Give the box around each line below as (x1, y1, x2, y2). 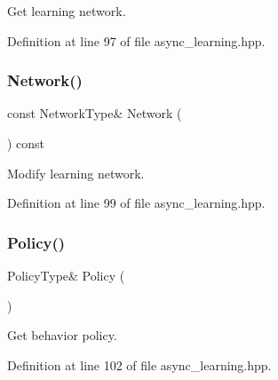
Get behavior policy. (7, 326, 117, 344)
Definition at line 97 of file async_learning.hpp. (7, 31, 266, 50)
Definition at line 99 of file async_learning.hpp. (7, 194, 266, 212)
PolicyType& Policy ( (7, 266, 125, 284)
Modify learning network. (7, 163, 145, 182)
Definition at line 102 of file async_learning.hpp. (7, 355, 272, 374)
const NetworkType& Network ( (7, 104, 182, 123)
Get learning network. (7, 2, 126, 20)
